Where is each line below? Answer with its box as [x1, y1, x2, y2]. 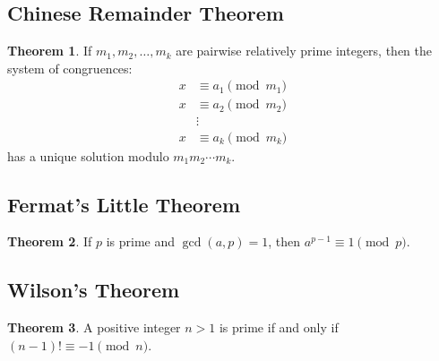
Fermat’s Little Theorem [7, 190, 241, 218]
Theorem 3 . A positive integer [7, 318, 181, 337]
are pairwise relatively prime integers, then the [176, 41, 433, 60]
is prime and [106, 232, 176, 251]
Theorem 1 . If [7, 41, 92, 60]
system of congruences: [7, 58, 133, 77]
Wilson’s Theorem [7, 276, 180, 304]
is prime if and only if [219, 318, 339, 337]
